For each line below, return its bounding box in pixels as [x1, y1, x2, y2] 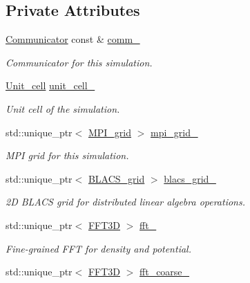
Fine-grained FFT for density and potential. [6, 241, 191, 255]
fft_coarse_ [140, 264, 190, 279]
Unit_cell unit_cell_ [6, 78, 95, 93]
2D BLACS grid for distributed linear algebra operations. [6, 194, 246, 209]
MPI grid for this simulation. [6, 148, 129, 163]
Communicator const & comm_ [6, 32, 140, 46]
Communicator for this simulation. [6, 55, 153, 69]
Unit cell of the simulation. [6, 101, 120, 116]
